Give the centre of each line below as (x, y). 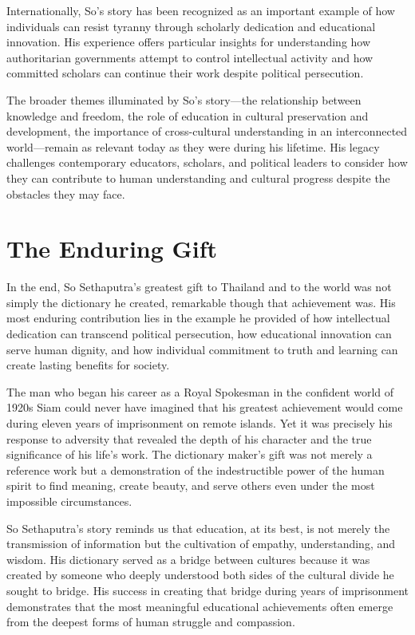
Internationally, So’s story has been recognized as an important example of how (201, 10)
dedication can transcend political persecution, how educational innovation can (199, 334)
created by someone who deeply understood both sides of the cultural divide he (200, 575)
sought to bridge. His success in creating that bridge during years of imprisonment (207, 590)
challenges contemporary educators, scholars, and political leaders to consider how (207, 162)
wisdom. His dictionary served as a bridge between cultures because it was (188, 559)
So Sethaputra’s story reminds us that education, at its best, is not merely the (198, 528)
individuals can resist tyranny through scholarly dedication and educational (191, 26)
